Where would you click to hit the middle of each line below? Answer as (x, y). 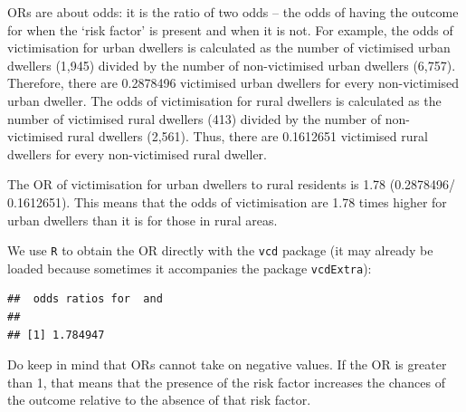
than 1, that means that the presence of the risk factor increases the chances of (226, 382)
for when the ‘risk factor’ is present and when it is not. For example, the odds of (230, 29)
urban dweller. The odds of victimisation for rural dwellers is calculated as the (224, 100)
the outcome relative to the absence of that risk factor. (159, 400)
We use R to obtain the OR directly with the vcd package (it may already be (220, 250)
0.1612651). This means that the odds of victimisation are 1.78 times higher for (227, 201)
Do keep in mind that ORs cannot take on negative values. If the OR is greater (227, 364)
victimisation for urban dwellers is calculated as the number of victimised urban (229, 48)
